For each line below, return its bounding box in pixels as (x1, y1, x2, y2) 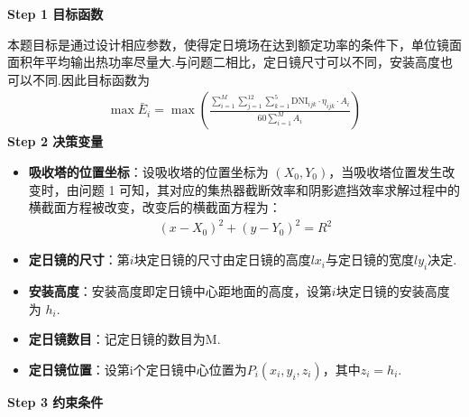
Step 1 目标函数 (7, 5, 104, 23)
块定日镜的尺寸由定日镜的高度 (133, 250, 311, 269)
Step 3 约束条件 (7, 392, 104, 411)
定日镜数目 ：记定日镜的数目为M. (28, 329, 221, 348)
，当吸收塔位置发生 (328, 162, 443, 181)
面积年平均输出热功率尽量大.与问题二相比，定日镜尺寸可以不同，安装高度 (7, 52, 440, 71)
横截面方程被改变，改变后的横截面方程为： (28, 198, 281, 217)
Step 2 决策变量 (7, 132, 104, 151)
